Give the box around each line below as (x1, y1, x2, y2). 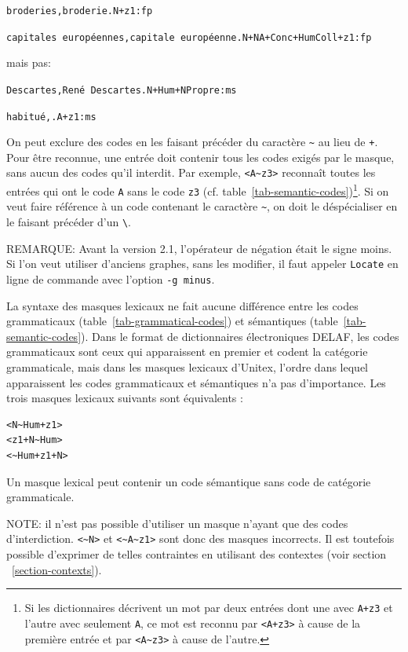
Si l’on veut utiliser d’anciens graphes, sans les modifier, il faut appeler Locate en (6, 255, 399, 272)
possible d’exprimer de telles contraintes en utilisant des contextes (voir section (6, 546, 387, 562)
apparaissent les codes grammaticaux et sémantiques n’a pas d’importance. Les (6, 374, 386, 390)
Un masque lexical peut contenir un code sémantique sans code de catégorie (6, 473, 371, 489)
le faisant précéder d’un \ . (6, 214, 132, 230)
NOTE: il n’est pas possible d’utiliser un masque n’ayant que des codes (6, 515, 348, 531)
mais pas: (6, 54, 51, 71)
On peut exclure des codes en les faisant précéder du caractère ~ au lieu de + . (6, 134, 378, 150)
